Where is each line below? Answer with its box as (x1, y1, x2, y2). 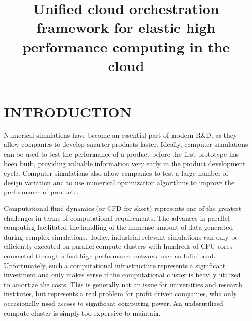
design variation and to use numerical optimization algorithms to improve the (4, 177, 235, 187)
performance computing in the (22, 36, 230, 56)
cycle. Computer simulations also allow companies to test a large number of (4, 168, 228, 178)
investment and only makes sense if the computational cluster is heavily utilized (4, 270, 241, 280)
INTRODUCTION (4, 101, 132, 121)
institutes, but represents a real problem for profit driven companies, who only (4, 289, 237, 299)
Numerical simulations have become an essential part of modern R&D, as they (4, 129, 237, 140)
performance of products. (4, 187, 79, 197)
